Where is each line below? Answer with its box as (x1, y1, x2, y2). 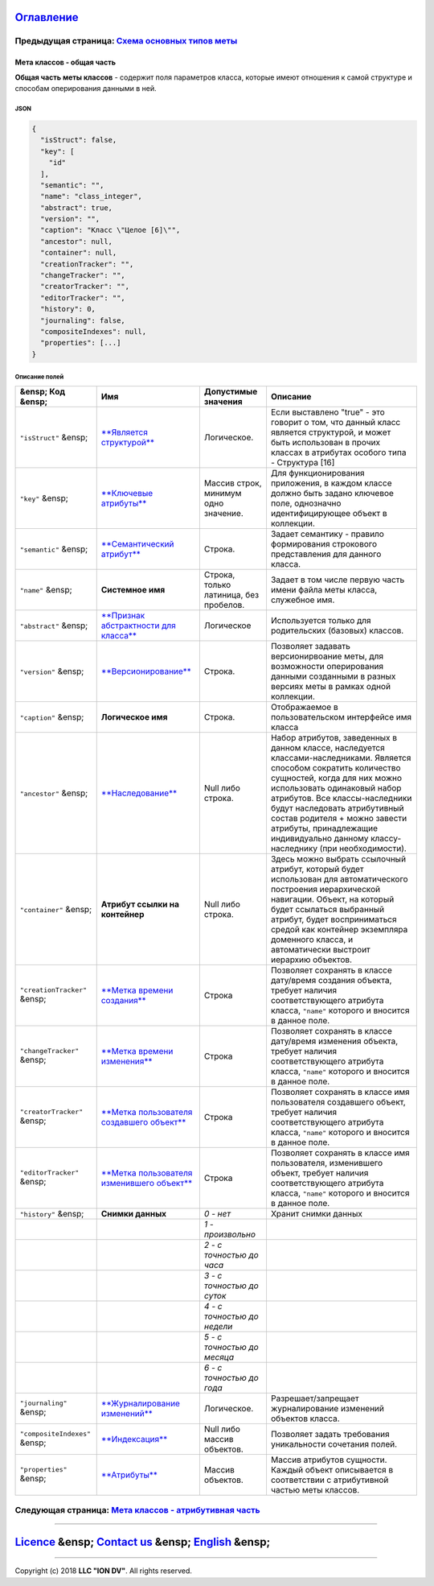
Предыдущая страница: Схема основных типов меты (14, 35, 238, 47)
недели (203, 1320, 233, 1332)
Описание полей (14, 373, 64, 382)
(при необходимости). (319, 842, 407, 853)
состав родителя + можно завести (270, 812, 407, 824)
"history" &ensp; (19, 1208, 84, 1219)
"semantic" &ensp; (19, 543, 88, 555)
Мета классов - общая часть (14, 57, 117, 68)
